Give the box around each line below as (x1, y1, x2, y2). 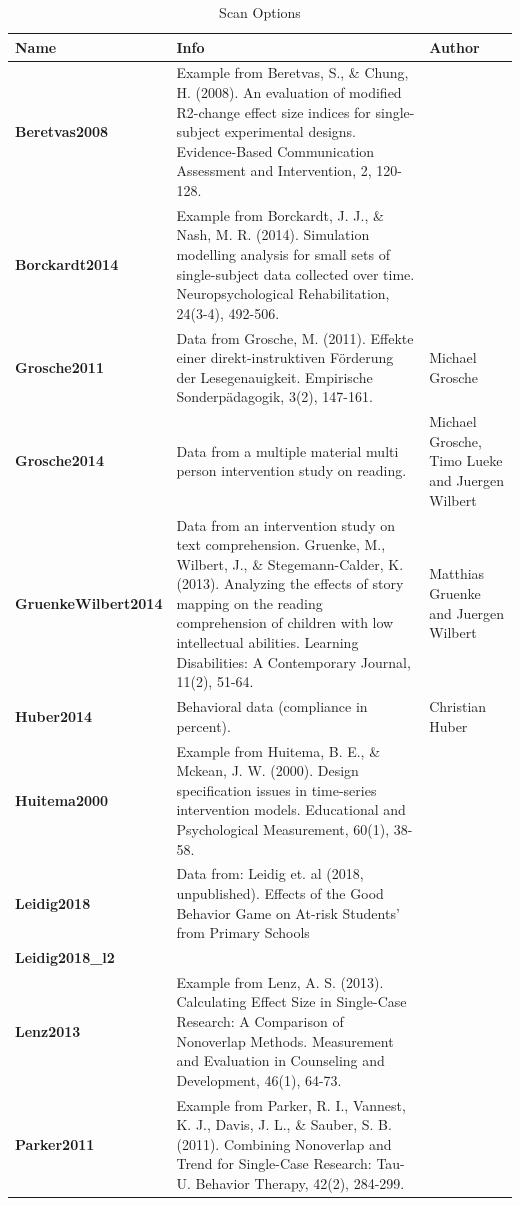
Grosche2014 (15, 450, 104, 471)
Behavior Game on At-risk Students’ (176, 902, 400, 923)
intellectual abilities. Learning (176, 632, 359, 653)
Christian (429, 696, 487, 717)
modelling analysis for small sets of (176, 244, 390, 265)
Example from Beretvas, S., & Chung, (176, 62, 409, 83)
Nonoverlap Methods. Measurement (176, 1030, 394, 1051)
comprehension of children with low (176, 612, 394, 633)
